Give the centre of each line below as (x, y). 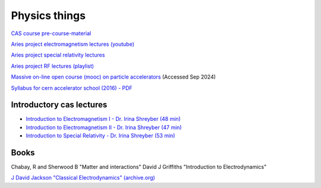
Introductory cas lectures (59, 105)
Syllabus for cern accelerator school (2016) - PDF (72, 88)
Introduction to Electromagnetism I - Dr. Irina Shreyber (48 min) (103, 119)
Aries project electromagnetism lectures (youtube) (73, 44)
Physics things (48, 15)
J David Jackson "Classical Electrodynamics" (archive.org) (83, 178)
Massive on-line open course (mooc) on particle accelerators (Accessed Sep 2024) (114, 77)
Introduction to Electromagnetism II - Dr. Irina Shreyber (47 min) (104, 127)
